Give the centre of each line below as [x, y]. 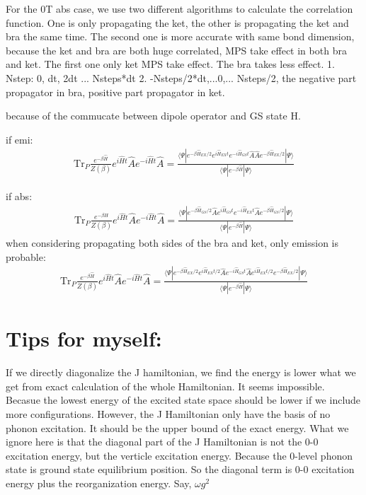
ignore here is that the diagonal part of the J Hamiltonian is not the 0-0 [162, 442]
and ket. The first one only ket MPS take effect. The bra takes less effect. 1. [170, 64]
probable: [26, 256]
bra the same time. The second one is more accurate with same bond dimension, [180, 36]
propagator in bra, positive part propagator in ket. [115, 92]
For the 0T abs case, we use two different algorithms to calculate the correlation [179, 8]
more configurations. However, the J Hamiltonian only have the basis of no [168, 414]
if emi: [19, 139]
